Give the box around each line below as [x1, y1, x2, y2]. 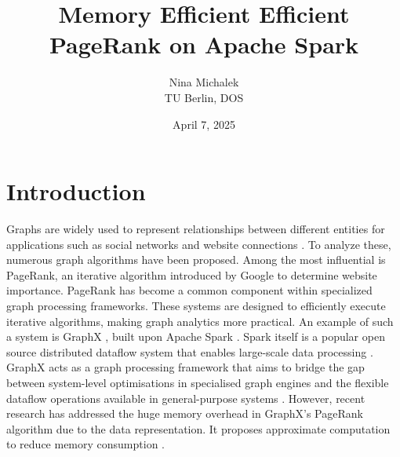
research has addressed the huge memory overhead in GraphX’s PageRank [6, 405, 363, 422]
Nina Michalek [169, 74, 239, 90]
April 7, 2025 [173, 115, 235, 132]
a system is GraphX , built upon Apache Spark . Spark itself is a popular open [6, 328, 385, 345]
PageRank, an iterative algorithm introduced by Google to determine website [6, 266, 377, 283]
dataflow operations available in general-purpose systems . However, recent [6, 389, 365, 406]
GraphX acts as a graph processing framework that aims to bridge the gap [6, 359, 365, 375]
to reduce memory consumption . [6, 436, 165, 452]
